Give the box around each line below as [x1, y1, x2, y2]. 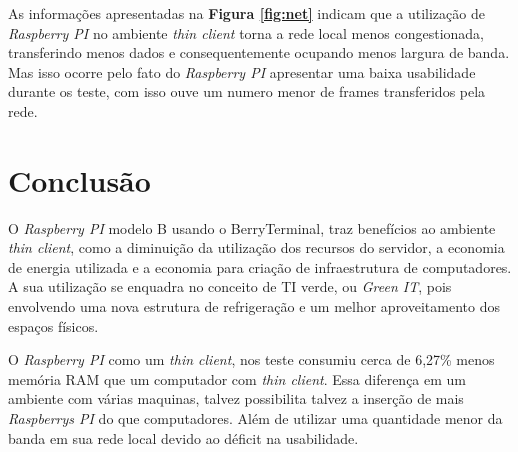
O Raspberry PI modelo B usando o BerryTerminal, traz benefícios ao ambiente [8, 217, 496, 238]
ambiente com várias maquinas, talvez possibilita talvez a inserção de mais [8, 388, 464, 409]
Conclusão [8, 159, 151, 200]
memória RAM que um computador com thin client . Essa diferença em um [8, 368, 466, 389]
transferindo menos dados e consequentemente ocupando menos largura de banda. [8, 42, 510, 63]
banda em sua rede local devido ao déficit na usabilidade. [8, 427, 359, 448]
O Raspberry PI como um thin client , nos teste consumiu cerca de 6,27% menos [8, 349, 495, 370]
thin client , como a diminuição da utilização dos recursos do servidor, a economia [8, 237, 505, 258]
